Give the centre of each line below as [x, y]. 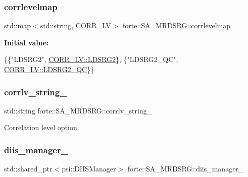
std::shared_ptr [28, 169]
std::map [17, 25]
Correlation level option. [42, 127]
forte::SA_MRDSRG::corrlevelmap [177, 25]
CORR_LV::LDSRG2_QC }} [49, 69]
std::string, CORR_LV [76, 25]
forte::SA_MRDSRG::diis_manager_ [186, 169]
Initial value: [27, 42]
